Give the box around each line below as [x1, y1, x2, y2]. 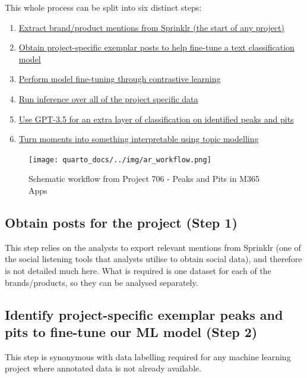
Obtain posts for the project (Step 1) [5, 213, 238, 231]
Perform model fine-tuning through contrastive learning [18, 73, 221, 85]
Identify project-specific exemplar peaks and [5, 305, 283, 323]
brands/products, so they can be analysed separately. [5, 276, 198, 288]
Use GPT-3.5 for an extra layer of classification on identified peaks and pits [18, 112, 294, 125]
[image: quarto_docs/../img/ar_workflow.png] [29, 155, 211, 164]
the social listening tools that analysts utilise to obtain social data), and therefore [5, 253, 302, 265]
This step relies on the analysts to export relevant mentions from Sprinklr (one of [5, 241, 301, 253]
